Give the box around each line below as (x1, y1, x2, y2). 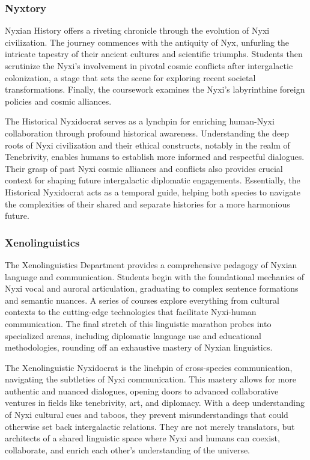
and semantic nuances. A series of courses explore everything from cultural (5, 293, 279, 306)
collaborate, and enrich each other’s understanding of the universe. (5, 443, 251, 456)
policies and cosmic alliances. (5, 94, 112, 107)
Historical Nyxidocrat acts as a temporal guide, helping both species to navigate (5, 185, 301, 198)
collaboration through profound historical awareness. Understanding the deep (5, 126, 290, 139)
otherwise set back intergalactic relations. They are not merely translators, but (5, 420, 295, 432)
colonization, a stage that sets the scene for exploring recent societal (5, 71, 256, 84)
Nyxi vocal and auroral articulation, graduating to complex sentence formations (5, 282, 299, 295)
